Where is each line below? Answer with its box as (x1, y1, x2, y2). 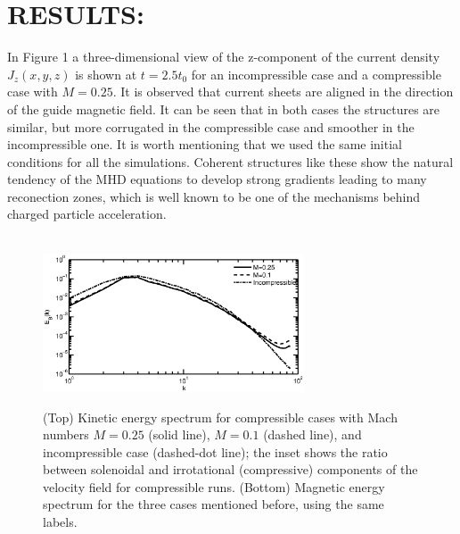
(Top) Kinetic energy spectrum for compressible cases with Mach (43, 407, 398, 426)
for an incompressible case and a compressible (191, 64, 441, 83)
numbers (43, 425, 89, 444)
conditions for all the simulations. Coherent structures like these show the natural (7, 152, 454, 171)
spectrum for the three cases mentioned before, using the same (43, 495, 384, 513)
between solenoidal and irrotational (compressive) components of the (43, 460, 418, 479)
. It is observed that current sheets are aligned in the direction (112, 82, 454, 101)
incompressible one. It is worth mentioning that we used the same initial (7, 135, 402, 154)
